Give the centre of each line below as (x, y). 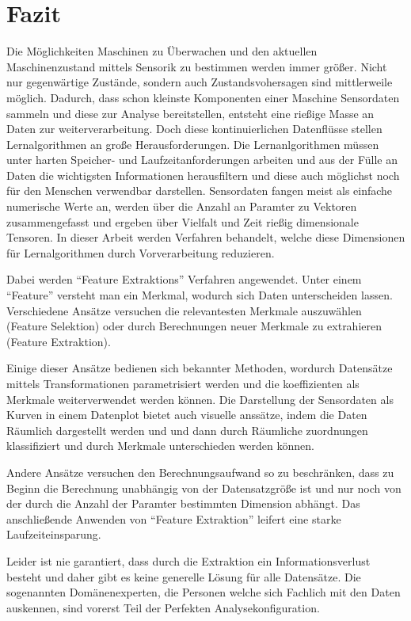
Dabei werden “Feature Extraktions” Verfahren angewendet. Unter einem (184, 279)
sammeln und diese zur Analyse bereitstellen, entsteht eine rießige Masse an (190, 113)
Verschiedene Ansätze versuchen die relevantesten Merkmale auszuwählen (184, 310)
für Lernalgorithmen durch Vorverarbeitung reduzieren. (141, 252)
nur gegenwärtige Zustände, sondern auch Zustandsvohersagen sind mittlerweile (200, 82)
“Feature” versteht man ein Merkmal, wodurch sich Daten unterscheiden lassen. (200, 295)
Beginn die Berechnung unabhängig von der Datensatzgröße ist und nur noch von (204, 488)
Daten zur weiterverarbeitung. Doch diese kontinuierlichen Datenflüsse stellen (194, 129)
